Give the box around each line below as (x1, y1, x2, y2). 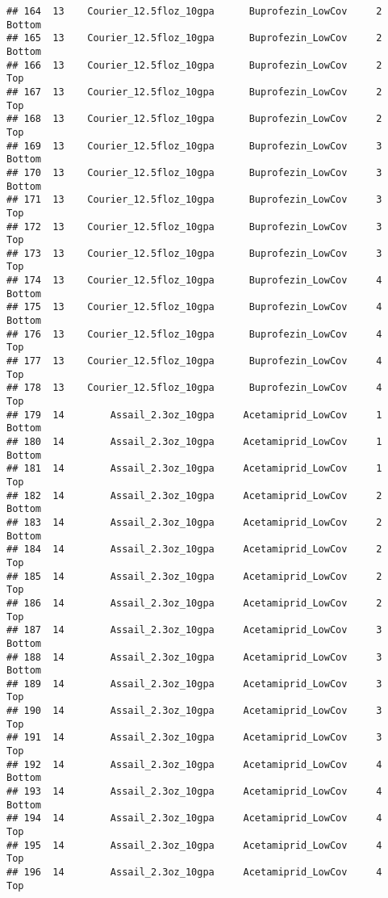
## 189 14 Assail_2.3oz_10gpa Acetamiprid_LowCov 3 (6, 678, 382, 690)
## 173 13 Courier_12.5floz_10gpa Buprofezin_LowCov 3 (6, 247, 382, 259)
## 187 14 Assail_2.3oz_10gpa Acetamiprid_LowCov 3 (6, 624, 382, 636)
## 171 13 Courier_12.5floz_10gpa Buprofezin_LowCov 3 (6, 194, 382, 206)
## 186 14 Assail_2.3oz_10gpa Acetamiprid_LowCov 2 (6, 597, 382, 609)
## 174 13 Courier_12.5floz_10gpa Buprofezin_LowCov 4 (6, 275, 382, 287)
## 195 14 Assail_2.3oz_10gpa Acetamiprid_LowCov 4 (6, 839, 382, 851)
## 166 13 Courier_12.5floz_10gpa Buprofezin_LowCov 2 (6, 59, 382, 71)
